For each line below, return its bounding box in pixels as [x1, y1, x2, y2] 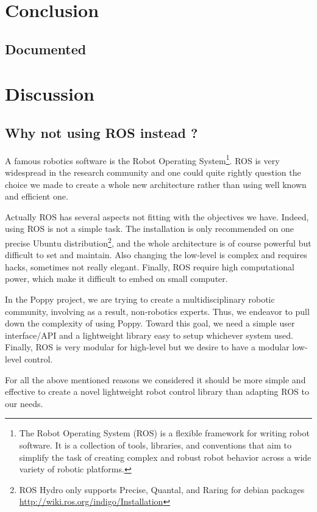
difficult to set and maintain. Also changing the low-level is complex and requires [5, 248, 307, 261]
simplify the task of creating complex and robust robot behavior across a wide [19, 450, 312, 463]
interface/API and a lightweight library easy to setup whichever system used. [5, 328, 293, 341]
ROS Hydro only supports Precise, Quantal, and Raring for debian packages [19, 483, 305, 496]
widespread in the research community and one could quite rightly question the [5, 165, 301, 178]
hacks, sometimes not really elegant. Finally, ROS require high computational [5, 260, 294, 273]
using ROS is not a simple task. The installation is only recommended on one [5, 222, 294, 235]
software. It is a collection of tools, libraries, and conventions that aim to [19, 438, 291, 451]
